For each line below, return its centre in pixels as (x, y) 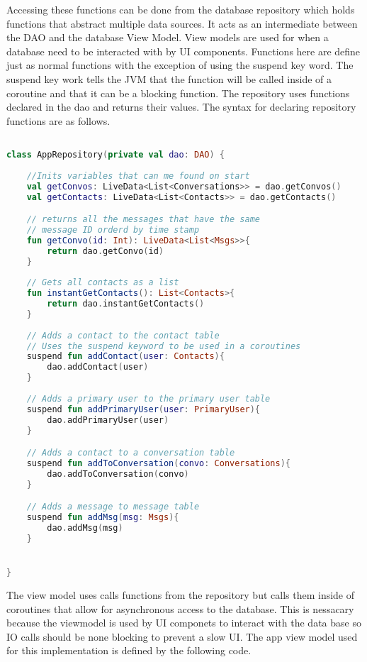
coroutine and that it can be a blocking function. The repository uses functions (178, 93)
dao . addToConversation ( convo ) (118, 474)
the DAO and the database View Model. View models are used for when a (168, 37)
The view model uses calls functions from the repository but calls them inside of (181, 594)
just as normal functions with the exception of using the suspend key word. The (180, 65)
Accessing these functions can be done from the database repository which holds (181, 9)
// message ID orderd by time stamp (113, 230)
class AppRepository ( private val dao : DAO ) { (115, 155)
